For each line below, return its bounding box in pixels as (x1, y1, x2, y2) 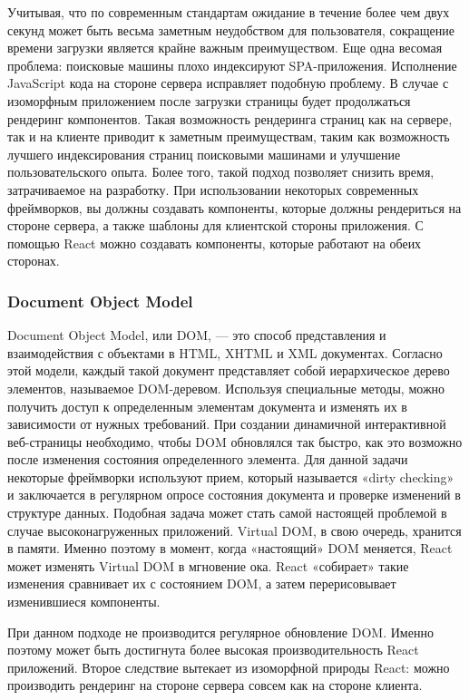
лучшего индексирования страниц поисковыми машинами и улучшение (7, 144, 401, 163)
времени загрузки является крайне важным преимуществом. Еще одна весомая (7, 38, 443, 57)
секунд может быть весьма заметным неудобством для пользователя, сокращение (7, 20, 455, 39)
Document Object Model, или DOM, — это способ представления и (7, 326, 386, 345)
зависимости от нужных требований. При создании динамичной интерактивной (7, 414, 446, 433)
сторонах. (7, 251, 60, 270)
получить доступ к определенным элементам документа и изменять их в (7, 396, 407, 415)
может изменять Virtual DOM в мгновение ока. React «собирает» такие (7, 556, 409, 575)
